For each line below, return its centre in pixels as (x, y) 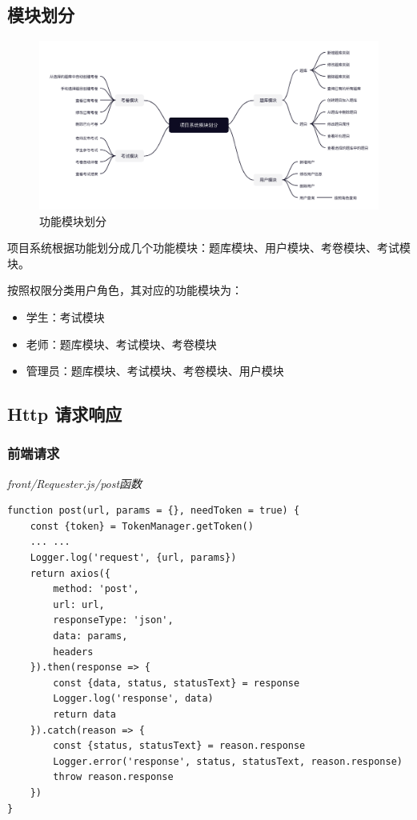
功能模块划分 (73, 220)
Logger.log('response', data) (133, 699)
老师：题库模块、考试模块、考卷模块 (121, 344)
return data (85, 715)
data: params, (90, 636)
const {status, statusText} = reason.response (179, 746)
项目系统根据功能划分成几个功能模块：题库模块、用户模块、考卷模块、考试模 (209, 248)
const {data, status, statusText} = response (176, 683)
